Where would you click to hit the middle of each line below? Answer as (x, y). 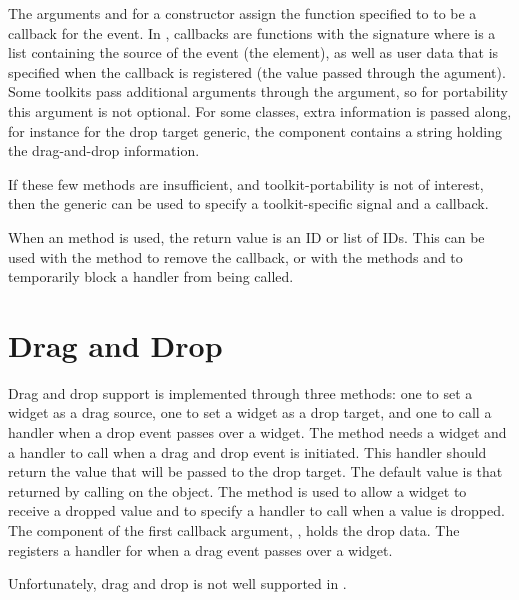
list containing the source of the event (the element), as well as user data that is (253, 52)
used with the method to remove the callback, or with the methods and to (235, 256)
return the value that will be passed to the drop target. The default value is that (255, 471)
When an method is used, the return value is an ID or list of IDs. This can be (246, 236)
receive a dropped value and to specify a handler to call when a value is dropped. (256, 510)
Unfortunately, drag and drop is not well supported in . (177, 583)
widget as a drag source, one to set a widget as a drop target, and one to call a (250, 412)
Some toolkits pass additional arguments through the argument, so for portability (258, 91)
